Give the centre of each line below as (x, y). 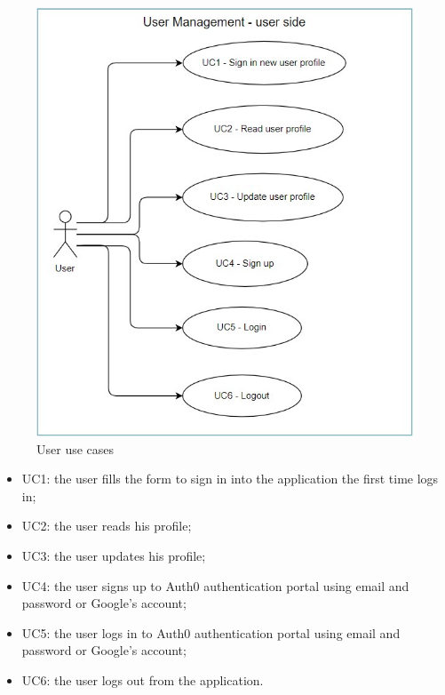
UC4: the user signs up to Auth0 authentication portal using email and (215, 585)
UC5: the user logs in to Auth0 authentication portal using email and (211, 632)
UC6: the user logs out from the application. (143, 680)
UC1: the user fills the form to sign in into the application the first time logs (230, 479)
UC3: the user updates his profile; (114, 556)
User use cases (75, 448)
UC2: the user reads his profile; (107, 526)
